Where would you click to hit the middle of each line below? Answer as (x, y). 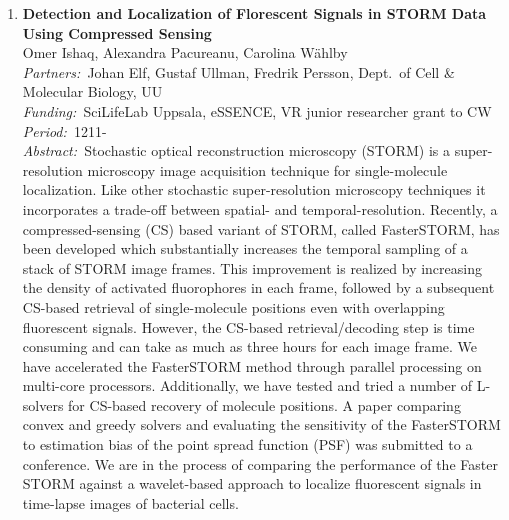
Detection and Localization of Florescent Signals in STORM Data (254, 13)
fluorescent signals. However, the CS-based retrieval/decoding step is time (248, 326)
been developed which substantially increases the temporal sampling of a (245, 248)
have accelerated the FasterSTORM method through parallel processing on (252, 365)
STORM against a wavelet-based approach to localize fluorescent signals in (252, 483)
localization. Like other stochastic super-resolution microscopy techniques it (254, 189)
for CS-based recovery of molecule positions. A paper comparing (264, 404)
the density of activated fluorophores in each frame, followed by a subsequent (258, 287)
